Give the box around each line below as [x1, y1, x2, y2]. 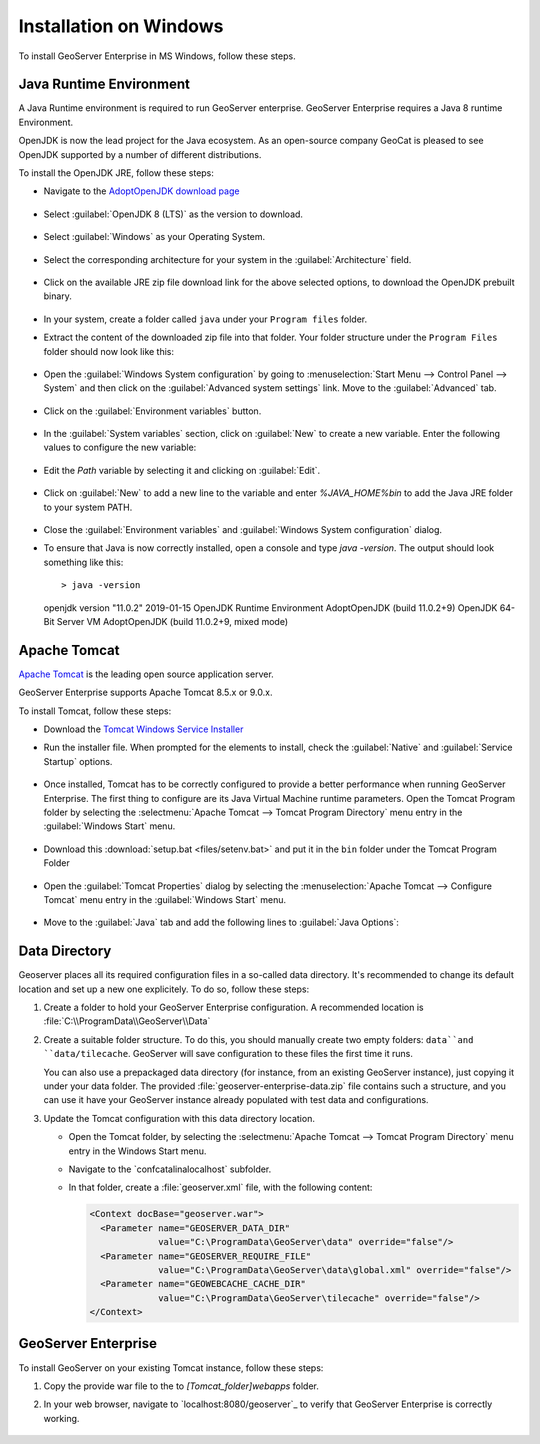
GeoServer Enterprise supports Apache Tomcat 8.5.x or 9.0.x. [18, 686, 273, 699]
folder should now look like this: [43, 345, 175, 357]
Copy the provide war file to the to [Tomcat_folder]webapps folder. [43, 1380, 320, 1392]
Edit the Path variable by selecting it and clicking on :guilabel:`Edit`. [43, 464, 321, 476]
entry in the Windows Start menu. [68, 1145, 207, 1157]
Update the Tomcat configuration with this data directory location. [43, 1112, 315, 1124]
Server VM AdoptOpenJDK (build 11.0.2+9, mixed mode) [56, 616, 289, 627]
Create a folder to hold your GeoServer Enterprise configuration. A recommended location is [43, 1001, 424, 1014]
